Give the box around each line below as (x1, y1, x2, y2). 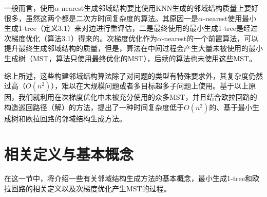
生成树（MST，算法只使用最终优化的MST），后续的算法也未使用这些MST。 (4, 52, 257, 63)
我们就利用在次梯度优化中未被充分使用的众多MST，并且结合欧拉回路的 (18, 92, 257, 102)
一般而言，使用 (4, 3, 54, 13)
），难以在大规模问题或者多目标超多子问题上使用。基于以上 (51, 80, 249, 91)
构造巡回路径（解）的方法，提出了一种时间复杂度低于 (4, 101, 184, 112)
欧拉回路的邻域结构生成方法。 (25, 113, 126, 123)
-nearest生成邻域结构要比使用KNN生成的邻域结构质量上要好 (59, 3, 259, 13)
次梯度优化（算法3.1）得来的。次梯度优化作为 (4, 32, 157, 43)
